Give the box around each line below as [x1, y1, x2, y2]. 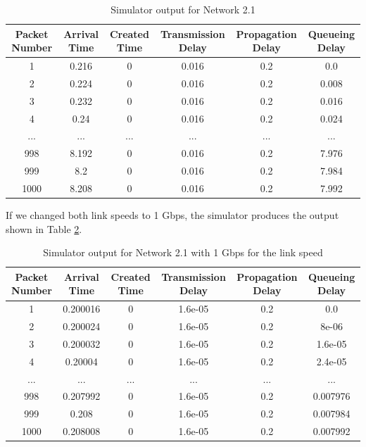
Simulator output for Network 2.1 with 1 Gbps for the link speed [43, 245, 323, 260]
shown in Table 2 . [6, 221, 82, 236]
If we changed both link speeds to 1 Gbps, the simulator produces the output [6, 208, 339, 222]
